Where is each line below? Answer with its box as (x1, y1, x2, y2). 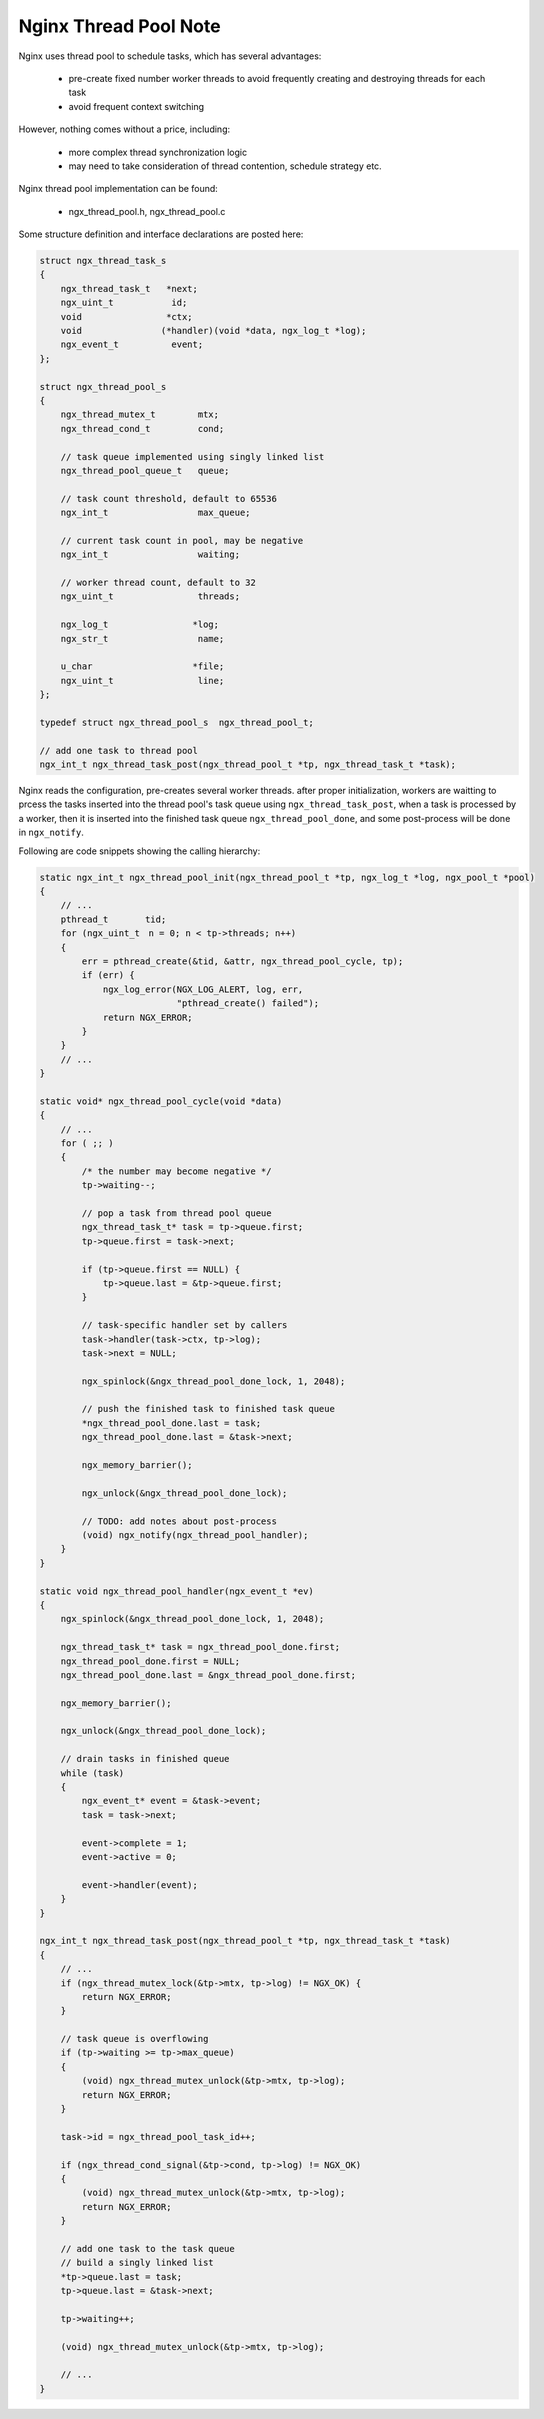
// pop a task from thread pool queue (81, 1208, 272, 1219)
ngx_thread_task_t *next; (60, 283, 199, 294)
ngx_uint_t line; (60, 675, 225, 686)
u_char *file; (60, 661, 225, 672)
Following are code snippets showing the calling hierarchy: (18, 845, 261, 857)
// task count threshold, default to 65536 (60, 493, 277, 504)
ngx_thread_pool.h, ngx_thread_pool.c (68, 205, 226, 217)
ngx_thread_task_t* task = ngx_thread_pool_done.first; (60, 1641, 341, 1653)
